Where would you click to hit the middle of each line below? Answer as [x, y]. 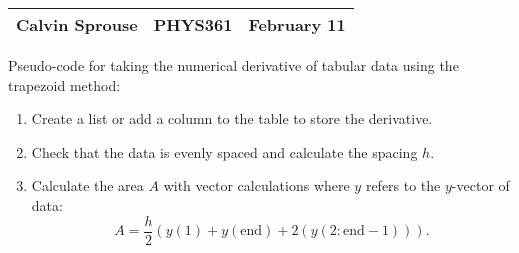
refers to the [403, 185]
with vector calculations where [256, 185]
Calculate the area [87, 185]
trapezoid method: [64, 84]
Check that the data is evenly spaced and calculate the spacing [224, 151]
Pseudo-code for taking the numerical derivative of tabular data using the [233, 65]
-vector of [480, 185]
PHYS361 [193, 24]
